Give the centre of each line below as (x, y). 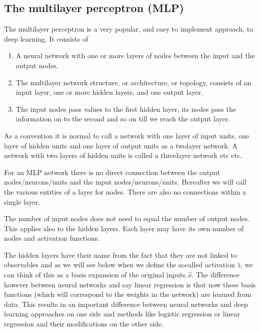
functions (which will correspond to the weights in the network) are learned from (128, 294)
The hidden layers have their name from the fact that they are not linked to (120, 255)
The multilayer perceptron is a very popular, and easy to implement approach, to (129, 29)
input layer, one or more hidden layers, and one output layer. (109, 92)
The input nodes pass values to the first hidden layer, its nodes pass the (126, 109)
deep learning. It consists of (46, 38)
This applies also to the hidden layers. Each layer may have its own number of (124, 228)
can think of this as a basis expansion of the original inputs (95, 275)
